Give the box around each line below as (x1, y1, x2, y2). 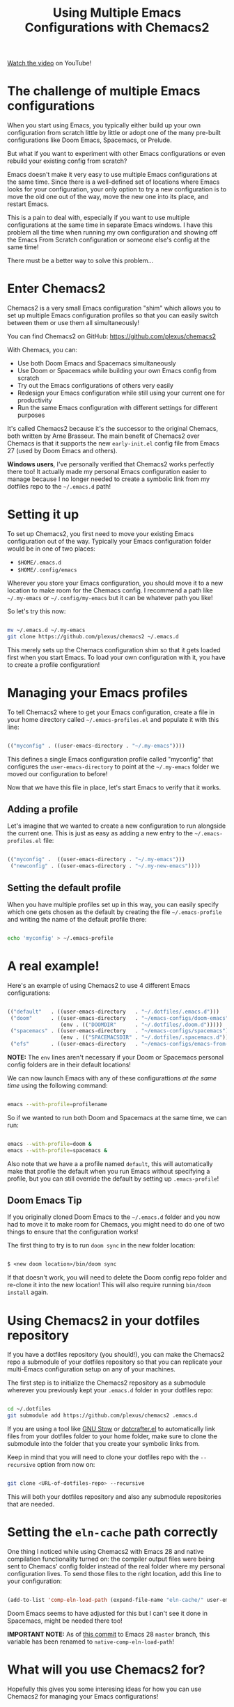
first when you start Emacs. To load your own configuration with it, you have (7, 653, 226, 661)
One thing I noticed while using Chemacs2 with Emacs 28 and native (7, 1547, 204, 1555)
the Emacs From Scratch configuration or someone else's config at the (7, 235, 210, 244)
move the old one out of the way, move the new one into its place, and (7, 193, 209, 201)
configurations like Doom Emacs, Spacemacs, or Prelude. (7, 136, 172, 144)
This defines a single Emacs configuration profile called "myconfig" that (7, 755, 214, 763)
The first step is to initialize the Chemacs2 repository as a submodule (7, 1378, 206, 1387)
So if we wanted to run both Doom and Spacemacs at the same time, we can (7, 1113, 227, 1122)
